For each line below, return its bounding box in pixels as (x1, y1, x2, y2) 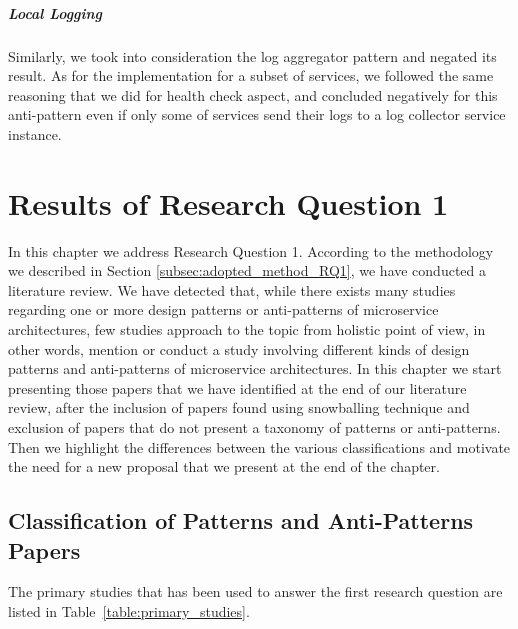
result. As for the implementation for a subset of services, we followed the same (8, 65, 494, 86)
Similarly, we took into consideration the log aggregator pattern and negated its (8, 45, 497, 66)
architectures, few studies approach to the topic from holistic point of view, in (8, 319, 486, 340)
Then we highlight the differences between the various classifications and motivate (8, 436, 511, 457)
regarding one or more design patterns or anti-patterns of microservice (8, 299, 439, 320)
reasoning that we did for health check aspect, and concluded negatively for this (8, 84, 498, 105)
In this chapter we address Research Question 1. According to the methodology (8, 240, 494, 261)
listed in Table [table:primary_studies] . (8, 600, 250, 621)
